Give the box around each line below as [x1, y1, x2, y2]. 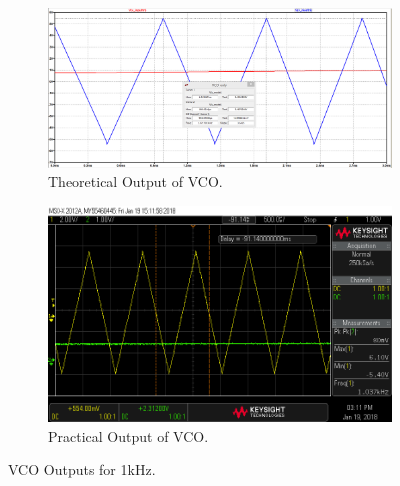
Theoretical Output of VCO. [48, 171, 223, 192]
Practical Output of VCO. [48, 425, 209, 446]
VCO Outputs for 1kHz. [8, 459, 156, 480]
